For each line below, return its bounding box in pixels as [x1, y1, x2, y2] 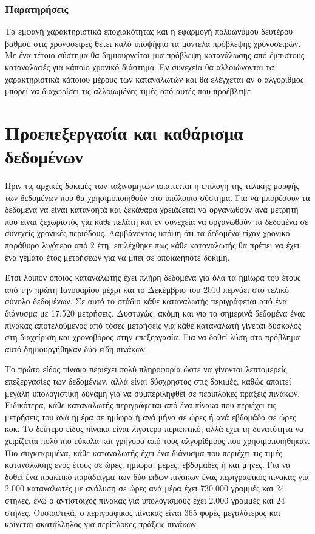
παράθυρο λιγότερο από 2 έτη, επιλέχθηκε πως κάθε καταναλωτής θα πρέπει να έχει [5, 239, 300, 252]
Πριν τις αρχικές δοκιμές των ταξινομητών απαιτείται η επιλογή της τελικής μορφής [5, 179, 299, 192]
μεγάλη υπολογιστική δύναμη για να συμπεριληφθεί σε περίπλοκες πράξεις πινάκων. [5, 386, 300, 399]
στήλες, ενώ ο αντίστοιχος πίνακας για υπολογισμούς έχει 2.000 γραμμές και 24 [5, 493, 285, 506]
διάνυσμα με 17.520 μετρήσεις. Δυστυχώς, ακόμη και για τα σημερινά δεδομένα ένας [5, 307, 306, 320]
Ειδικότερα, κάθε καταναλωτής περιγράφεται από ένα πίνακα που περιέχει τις [5, 399, 277, 411]
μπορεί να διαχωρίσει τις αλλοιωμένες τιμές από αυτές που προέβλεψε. [5, 84, 253, 97]
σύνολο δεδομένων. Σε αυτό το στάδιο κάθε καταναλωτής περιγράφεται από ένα [5, 295, 287, 307]
